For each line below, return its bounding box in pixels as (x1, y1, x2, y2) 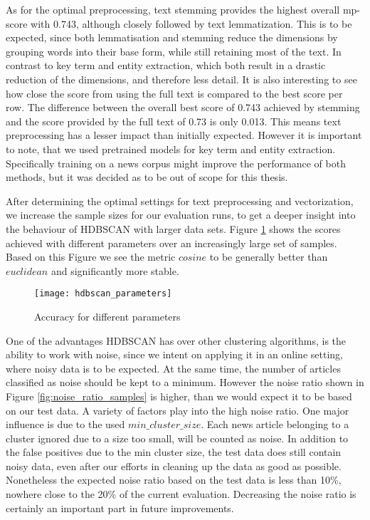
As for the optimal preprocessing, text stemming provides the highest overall (6, 2, 340, 16)
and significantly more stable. (51, 263, 179, 278)
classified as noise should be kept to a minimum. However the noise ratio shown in (6, 375, 364, 390)
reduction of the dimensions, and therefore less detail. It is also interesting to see (6, 71, 357, 86)
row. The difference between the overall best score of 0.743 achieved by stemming (6, 100, 360, 115)
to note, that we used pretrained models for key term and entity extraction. (6, 141, 336, 156)
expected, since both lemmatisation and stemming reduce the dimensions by (6, 30, 338, 45)
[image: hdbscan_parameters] (34, 288, 172, 299)
